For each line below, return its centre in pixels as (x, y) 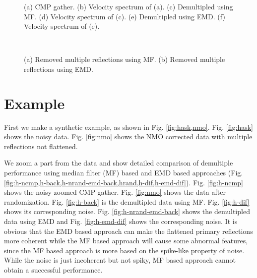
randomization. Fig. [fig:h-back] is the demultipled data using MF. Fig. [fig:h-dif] (127, 201)
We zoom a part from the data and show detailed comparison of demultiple (119, 163)
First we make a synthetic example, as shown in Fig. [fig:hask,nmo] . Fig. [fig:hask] (128, 127)
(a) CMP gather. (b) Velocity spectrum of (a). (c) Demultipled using (128, 6)
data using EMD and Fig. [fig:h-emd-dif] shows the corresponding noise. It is (121, 221)
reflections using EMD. (59, 69)
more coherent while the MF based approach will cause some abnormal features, (126, 241)
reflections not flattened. (41, 146)
